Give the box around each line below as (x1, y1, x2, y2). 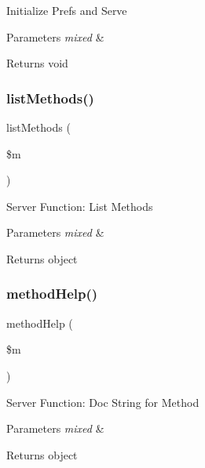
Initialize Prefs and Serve (6, 2, 127, 18)
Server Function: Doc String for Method (6, 394, 200, 410)
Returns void (6, 55, 68, 71)
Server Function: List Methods (6, 198, 153, 214)
